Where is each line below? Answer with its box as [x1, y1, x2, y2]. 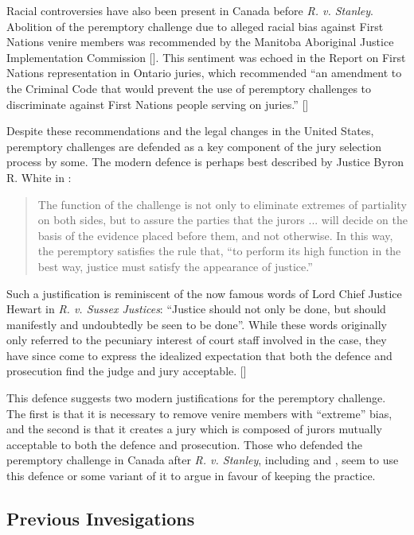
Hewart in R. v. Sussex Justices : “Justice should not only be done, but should [6, 300, 386, 317]
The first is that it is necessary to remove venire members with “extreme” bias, [6, 405, 393, 421]
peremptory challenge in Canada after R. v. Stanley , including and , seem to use [6, 452, 399, 468]
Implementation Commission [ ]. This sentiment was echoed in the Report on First [6, 48, 406, 65]
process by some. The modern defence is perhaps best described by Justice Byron [6, 153, 404, 170]
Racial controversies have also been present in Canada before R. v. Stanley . [6, 2, 373, 18]
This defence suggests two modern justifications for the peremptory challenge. [6, 390, 386, 406]
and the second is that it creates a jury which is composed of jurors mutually [6, 421, 382, 437]
